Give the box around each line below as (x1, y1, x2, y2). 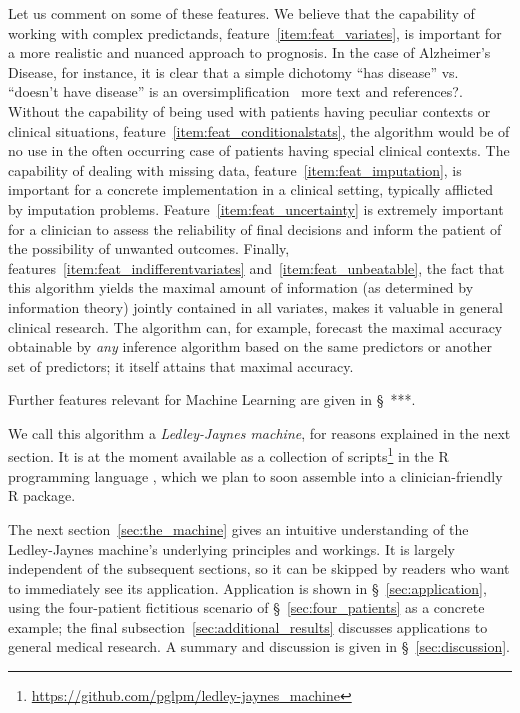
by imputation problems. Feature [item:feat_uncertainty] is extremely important (8, 198, 504, 219)
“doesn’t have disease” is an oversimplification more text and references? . (8, 81, 463, 102)
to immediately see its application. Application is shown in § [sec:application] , (8, 577, 487, 598)
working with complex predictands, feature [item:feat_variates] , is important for (8, 22, 502, 43)
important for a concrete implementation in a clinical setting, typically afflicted (8, 179, 494, 200)
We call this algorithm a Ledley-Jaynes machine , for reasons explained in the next (8, 422, 511, 443)
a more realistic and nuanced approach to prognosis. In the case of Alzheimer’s (8, 42, 491, 63)
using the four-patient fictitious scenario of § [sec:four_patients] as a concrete (8, 597, 485, 618)
